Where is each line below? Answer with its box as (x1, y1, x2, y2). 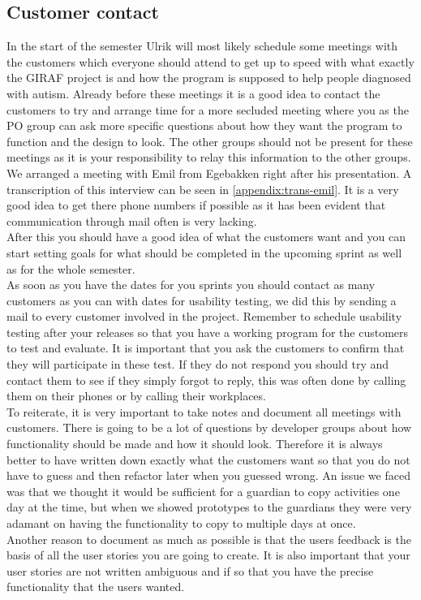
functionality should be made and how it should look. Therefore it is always (6, 435, 383, 452)
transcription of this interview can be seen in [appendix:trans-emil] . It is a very (6, 180, 399, 197)
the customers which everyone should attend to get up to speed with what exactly (6, 53, 415, 70)
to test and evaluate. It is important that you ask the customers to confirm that (6, 339, 405, 356)
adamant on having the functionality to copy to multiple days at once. (6, 515, 356, 532)
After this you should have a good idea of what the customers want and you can (6, 228, 406, 245)
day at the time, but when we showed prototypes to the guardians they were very (6, 499, 412, 516)
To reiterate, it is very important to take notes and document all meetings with (6, 403, 402, 420)
